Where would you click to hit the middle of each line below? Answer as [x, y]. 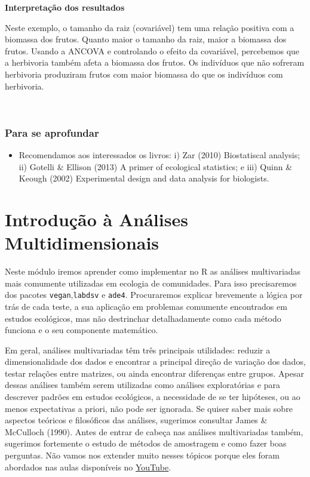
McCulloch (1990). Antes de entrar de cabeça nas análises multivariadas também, [154, 431]
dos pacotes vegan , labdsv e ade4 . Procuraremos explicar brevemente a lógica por [154, 295]
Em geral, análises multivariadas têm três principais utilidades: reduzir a [138, 350]
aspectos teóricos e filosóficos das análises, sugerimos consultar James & [136, 420]
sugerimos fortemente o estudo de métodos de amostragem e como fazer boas [146, 443]
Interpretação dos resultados [65, 7]
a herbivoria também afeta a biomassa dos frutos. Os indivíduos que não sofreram [155, 62]
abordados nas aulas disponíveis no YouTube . [88, 467]
